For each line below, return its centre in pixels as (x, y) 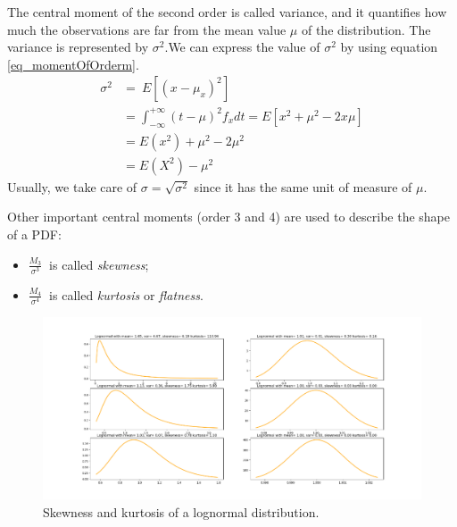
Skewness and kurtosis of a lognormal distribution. (181, 512)
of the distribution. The (366, 29)
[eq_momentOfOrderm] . (73, 64)
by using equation (389, 47)
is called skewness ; (99, 264)
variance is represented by (78, 47)
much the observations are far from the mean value (147, 29)
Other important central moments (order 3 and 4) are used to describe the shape (229, 217)
